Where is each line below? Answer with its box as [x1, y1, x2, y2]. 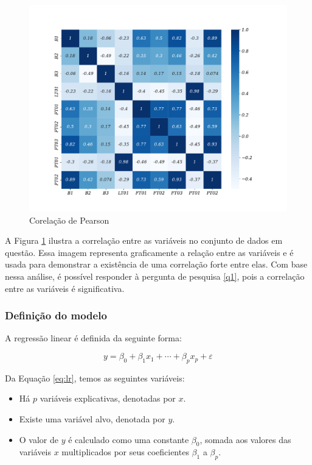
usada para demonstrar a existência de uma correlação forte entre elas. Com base [5, 258, 308, 271]
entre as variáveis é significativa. [5, 282, 125, 294]
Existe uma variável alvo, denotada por [19, 413, 165, 425]
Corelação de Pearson [29, 213, 109, 226]
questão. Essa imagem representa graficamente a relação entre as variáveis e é [5, 246, 294, 258]
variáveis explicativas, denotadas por [40, 392, 176, 405]
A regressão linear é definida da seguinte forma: [5, 332, 182, 344]
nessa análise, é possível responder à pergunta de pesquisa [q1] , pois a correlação [5, 270, 305, 283]
